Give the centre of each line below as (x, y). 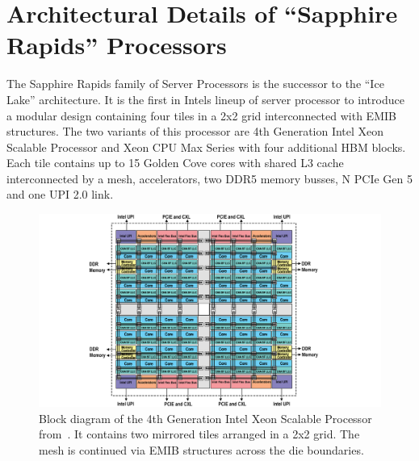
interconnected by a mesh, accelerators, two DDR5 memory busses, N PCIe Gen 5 (209, 178)
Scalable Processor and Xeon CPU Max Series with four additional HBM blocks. (206, 147)
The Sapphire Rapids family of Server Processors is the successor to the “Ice (195, 84)
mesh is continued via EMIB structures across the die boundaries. (201, 449)
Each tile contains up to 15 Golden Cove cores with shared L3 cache (175, 163)
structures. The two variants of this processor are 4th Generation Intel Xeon (195, 131)
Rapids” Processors (117, 45)
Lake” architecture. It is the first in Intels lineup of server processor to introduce (205, 99)
